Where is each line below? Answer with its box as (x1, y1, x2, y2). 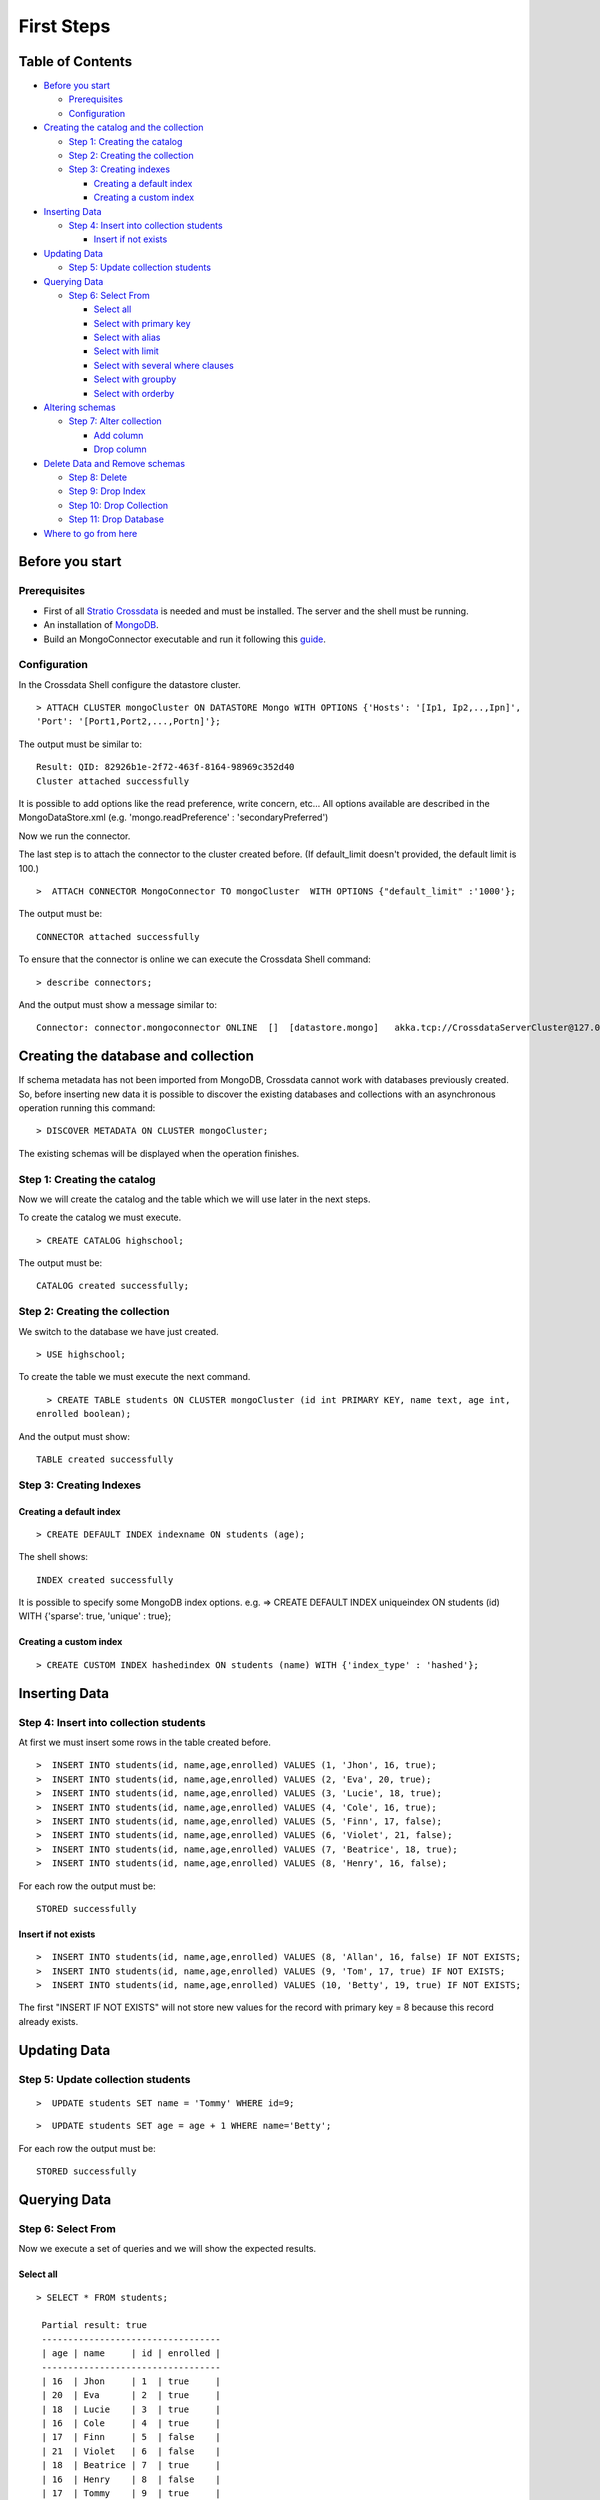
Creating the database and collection (18, 1048, 255, 1065)
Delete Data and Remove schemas (43, 457, 185, 469)
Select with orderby (93, 387, 175, 399)
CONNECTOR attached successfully (36, 931, 200, 942)
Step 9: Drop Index (68, 485, 146, 497)
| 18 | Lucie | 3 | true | (41, 2403, 222, 2415)
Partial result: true (41, 2320, 148, 2331)
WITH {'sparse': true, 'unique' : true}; (18, 1610, 172, 1622)
